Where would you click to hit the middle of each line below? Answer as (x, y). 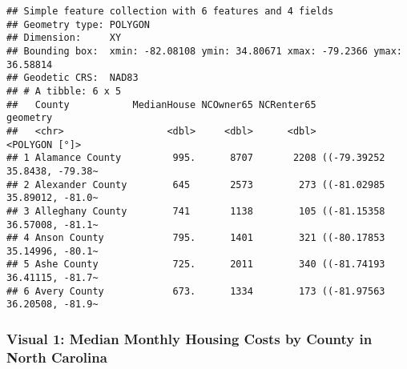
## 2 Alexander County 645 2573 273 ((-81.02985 (196, 184)
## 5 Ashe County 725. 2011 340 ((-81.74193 (196, 265)
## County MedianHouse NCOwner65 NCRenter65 (161, 104)
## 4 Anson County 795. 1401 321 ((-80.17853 (196, 238)
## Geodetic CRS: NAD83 (73, 78)
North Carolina (57, 357)
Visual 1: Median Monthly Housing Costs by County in (189, 339)
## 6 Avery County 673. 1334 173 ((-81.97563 (196, 291)
